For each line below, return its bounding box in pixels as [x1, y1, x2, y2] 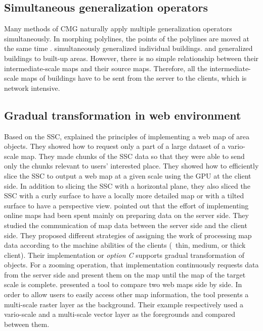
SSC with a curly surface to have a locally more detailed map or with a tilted [4, 190, 244, 201]
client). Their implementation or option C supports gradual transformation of [4, 249, 245, 260]
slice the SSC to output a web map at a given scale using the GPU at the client [4, 170, 251, 181]
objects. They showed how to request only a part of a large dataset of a [4, 141, 226, 151]
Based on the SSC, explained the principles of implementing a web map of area [4, 131, 249, 141]
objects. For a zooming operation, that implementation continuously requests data [4, 259, 259, 270]
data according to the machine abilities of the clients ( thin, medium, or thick [4, 240, 246, 250]
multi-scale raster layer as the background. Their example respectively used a [4, 299, 244, 309]
